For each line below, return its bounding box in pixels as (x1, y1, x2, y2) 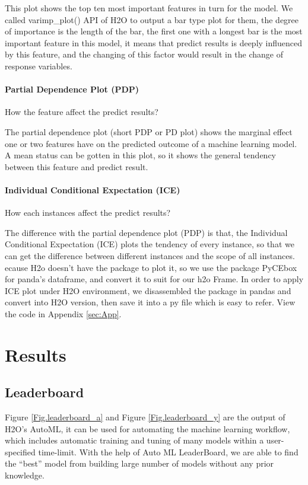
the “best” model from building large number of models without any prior (5, 457, 274, 470)
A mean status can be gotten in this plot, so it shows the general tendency (5, 149, 277, 161)
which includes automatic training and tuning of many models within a (5, 434, 264, 446)
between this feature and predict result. (5, 160, 148, 173)
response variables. (5, 59, 72, 72)
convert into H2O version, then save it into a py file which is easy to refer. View (5, 296, 296, 308)
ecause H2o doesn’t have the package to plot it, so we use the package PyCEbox (5, 261, 297, 273)
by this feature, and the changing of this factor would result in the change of (5, 48, 283, 60)
